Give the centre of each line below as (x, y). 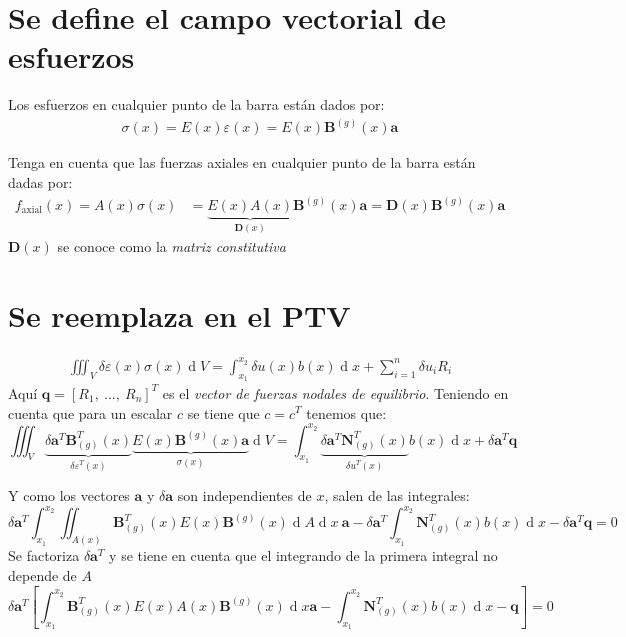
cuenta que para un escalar (90, 412)
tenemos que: (346, 412)
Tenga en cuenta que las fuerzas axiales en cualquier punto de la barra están (242, 162)
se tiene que (223, 412)
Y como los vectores (69, 495)
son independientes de (244, 495)
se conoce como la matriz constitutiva (171, 246)
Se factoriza (44, 555)
